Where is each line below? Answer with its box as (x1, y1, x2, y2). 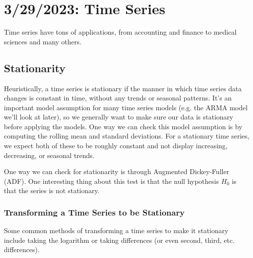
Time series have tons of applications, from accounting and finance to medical (4, 27, 237, 37)
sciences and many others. (4, 36, 82, 46)
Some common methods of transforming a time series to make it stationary (4, 225, 229, 236)
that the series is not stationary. (4, 185, 100, 196)
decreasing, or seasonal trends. (4, 150, 95, 160)
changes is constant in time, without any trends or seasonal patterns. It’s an (4, 93, 232, 103)
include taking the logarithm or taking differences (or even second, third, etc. (4, 235, 235, 245)
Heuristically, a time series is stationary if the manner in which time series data (4, 83, 242, 93)
